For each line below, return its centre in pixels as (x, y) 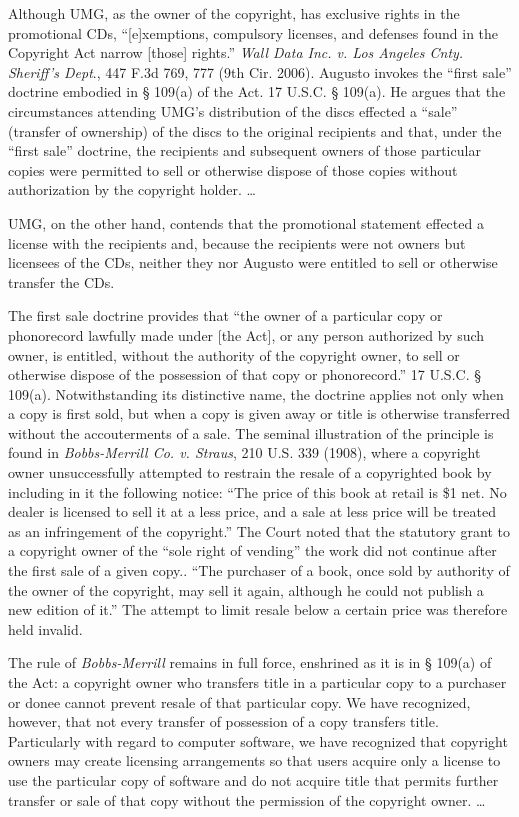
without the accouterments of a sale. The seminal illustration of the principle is (251, 432)
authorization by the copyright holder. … (132, 189)
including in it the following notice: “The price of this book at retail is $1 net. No (257, 491)
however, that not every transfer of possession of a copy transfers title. (223, 721)
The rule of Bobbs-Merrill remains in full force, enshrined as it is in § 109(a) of (250, 662)
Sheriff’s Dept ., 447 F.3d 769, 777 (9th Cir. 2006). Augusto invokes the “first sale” (260, 71)
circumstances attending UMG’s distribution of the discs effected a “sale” (233, 110)
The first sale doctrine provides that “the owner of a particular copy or (225, 315)
